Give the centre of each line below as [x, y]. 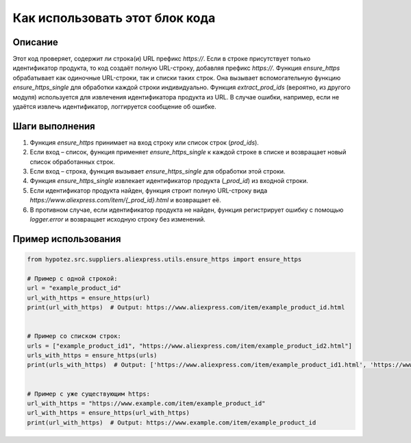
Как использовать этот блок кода [114, 18]
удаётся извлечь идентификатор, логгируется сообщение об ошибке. [114, 107]
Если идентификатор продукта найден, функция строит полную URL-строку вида [149, 190]
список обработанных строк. [73, 162]
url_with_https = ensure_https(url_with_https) [108, 413]
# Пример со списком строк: [74, 336]
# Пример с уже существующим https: [89, 394]
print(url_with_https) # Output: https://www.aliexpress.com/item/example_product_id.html [186, 308]
